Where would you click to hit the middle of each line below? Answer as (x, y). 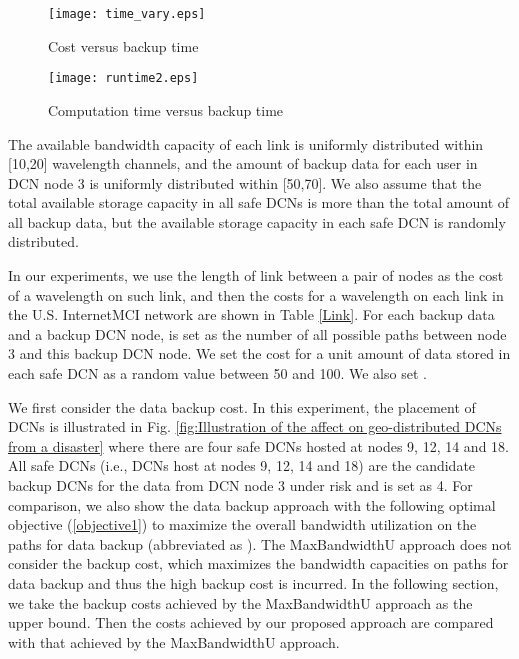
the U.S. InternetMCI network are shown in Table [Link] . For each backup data (251, 314)
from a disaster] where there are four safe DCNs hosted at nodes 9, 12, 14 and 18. (258, 445)
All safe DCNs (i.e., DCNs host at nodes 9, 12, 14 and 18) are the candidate (242, 465)
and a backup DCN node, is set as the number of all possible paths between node (257, 333)
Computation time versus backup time (166, 109)
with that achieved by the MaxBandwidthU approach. (174, 641)
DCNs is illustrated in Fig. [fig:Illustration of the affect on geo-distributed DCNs (255, 426)
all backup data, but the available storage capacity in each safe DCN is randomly (257, 221)
